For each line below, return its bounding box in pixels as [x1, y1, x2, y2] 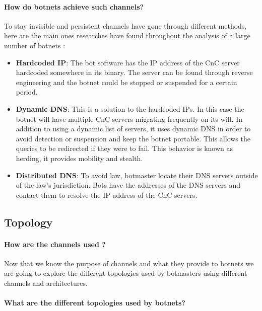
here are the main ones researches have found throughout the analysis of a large [4, 30, 250, 41]
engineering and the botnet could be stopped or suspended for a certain [16, 76, 237, 87]
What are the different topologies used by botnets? [4, 297, 185, 308]
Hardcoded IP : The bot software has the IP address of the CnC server [16, 57, 240, 67]
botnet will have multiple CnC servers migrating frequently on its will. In [16, 113, 242, 124]
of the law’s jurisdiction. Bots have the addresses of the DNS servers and [16, 180, 241, 190]
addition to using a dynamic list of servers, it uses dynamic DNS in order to [16, 123, 251, 134]
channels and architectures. [4, 278, 88, 288]
